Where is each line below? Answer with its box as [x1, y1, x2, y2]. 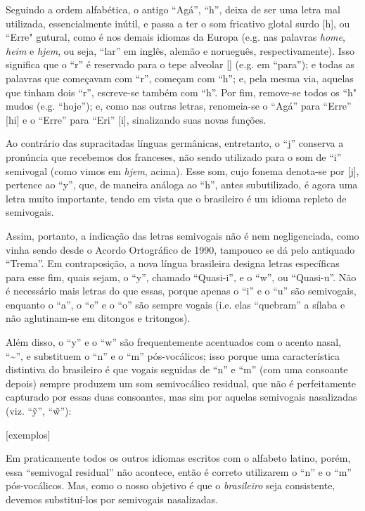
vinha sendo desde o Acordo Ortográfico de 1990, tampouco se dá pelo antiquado [6, 242, 355, 257]
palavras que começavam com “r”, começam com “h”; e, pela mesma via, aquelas [6, 70, 354, 85]
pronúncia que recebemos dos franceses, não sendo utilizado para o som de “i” [6, 149, 342, 164]
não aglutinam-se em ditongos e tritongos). [6, 311, 191, 325]
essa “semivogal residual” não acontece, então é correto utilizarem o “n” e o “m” [6, 464, 352, 479]
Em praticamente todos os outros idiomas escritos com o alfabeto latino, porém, [6, 451, 351, 465]
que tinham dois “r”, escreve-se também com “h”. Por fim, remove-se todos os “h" [6, 84, 357, 99]
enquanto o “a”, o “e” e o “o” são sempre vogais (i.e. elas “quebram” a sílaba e [6, 297, 345, 311]
